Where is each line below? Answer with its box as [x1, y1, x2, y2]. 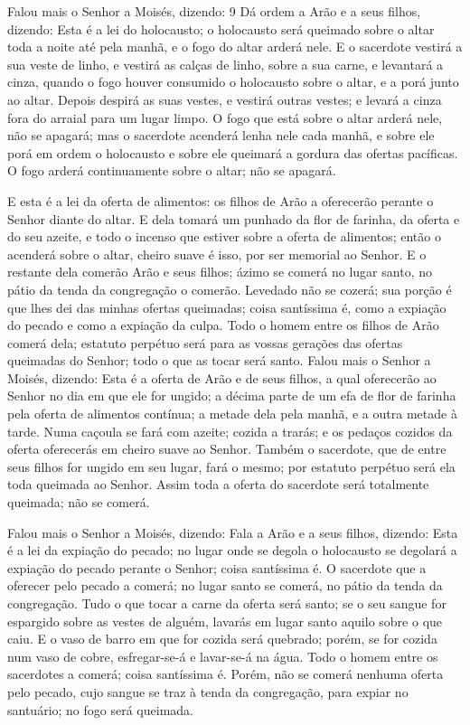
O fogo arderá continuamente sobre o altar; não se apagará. [7, 161, 336, 180]
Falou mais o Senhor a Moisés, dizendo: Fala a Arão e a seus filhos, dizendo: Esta [7, 523, 458, 541]
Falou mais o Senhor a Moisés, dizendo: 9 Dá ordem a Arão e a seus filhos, [7, 2, 421, 20]
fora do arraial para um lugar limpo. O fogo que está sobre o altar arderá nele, [7, 108, 443, 127]
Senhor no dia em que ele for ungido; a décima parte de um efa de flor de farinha [7, 386, 456, 405]
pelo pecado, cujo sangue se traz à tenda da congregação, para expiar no [7, 682, 409, 701]
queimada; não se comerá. [7, 493, 150, 512]
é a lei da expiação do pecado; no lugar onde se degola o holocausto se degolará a [7, 541, 457, 560]
